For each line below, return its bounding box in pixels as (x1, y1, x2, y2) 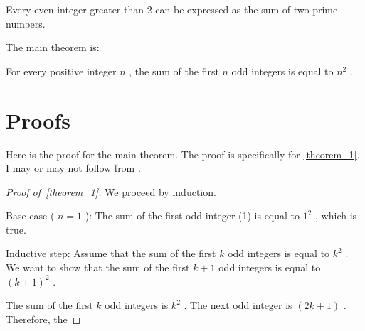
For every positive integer (6, 63, 117, 78)
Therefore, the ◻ (6, 311, 81, 326)
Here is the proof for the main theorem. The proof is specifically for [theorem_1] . (6, 146, 360, 161)
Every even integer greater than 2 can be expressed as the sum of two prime (6, 2, 338, 16)
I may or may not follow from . (6, 161, 141, 175)
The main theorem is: (6, 40, 100, 55)
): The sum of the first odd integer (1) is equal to (85, 208, 300, 223)
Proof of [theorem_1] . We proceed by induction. (6, 184, 216, 199)
